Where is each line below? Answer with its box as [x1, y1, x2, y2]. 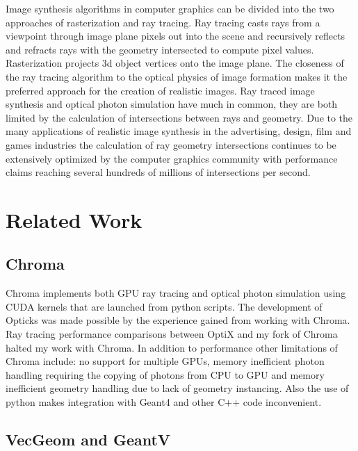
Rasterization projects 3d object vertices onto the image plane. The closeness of [6, 56, 344, 70]
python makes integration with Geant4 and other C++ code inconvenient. [6, 395, 322, 409]
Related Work [6, 205, 143, 233]
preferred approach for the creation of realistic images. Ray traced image [6, 83, 315, 97]
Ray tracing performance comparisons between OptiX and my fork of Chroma [6, 327, 338, 341]
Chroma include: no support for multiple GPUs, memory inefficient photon [6, 354, 325, 368]
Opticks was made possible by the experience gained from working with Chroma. [6, 313, 350, 327]
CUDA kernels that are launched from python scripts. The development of [6, 299, 323, 313]
